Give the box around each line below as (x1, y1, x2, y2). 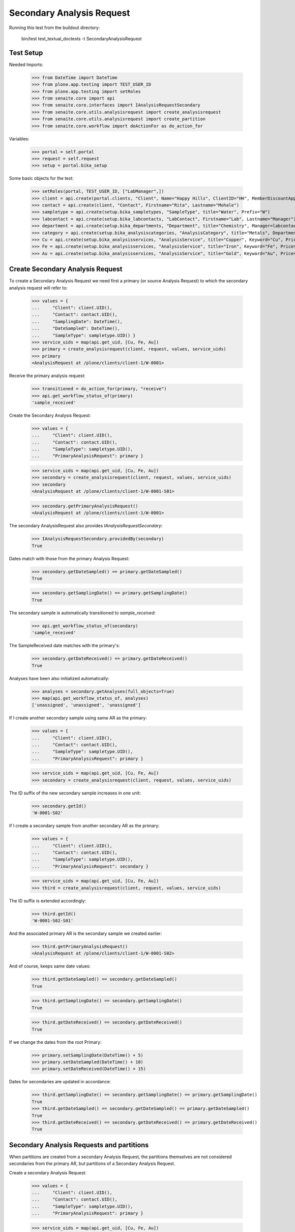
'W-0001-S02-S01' (31, 918, 74, 924)
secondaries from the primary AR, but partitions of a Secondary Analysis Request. (9, 1161, 176, 1166)
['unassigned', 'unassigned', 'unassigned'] (31, 702, 141, 708)
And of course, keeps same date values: (9, 963, 91, 969)
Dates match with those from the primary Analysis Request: (9, 555, 130, 561)
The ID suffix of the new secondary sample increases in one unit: (9, 790, 141, 796)
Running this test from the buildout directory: (9, 25, 100, 31)
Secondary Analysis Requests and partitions (9, 1141, 149, 1149)
